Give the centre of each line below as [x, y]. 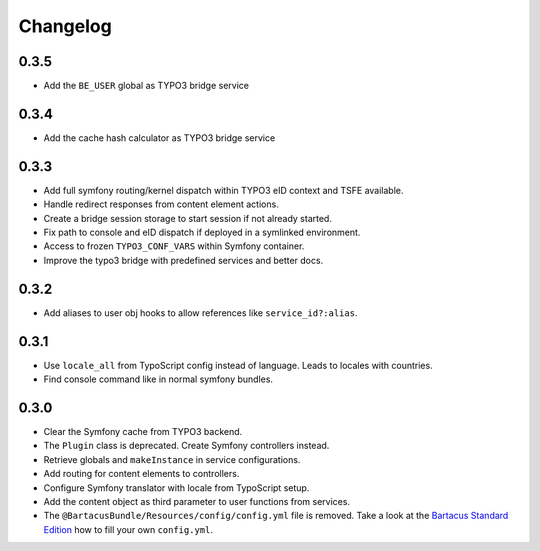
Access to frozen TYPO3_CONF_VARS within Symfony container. [174, 246]
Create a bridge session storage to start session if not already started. [187, 218]
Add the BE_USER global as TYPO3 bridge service [146, 86]
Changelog [65, 26]
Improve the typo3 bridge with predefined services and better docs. [183, 260]
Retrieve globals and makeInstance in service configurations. [172, 459]
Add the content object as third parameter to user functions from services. [196, 501]
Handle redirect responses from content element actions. [161, 204]
